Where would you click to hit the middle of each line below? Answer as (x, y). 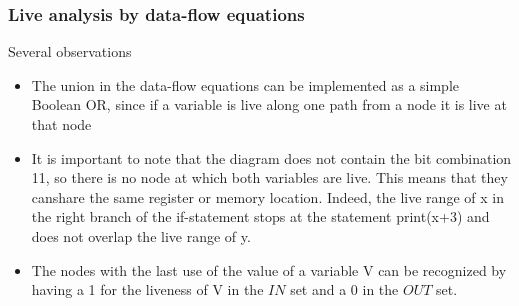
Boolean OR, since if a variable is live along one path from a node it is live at (269, 104)
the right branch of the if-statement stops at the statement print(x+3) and (260, 216)
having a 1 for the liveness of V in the (147, 289)
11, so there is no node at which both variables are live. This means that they (269, 177)
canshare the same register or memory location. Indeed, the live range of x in (267, 196)
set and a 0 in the (344, 289)
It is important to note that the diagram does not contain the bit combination (271, 157)
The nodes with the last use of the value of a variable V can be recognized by (269, 269)
